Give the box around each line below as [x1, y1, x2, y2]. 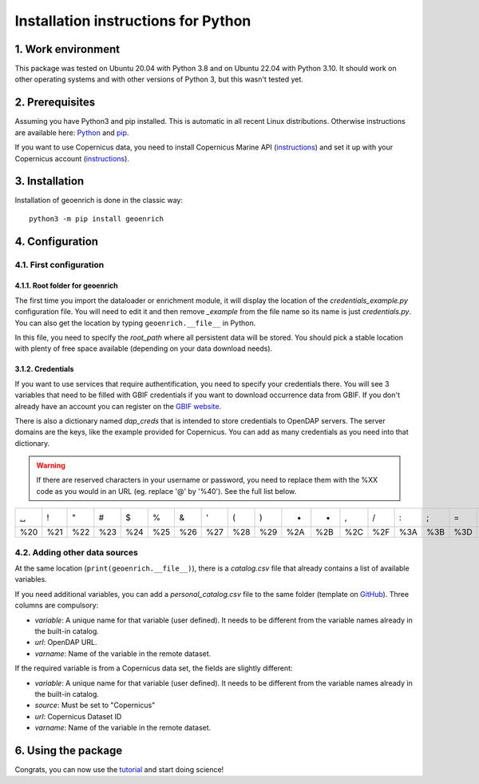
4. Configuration [14, 234, 99, 248]
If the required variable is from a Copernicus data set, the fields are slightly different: [14, 663, 293, 673]
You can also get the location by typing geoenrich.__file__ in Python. [14, 318, 256, 328]
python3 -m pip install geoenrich [29, 214, 164, 223]
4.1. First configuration [14, 259, 105, 270]
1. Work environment [14, 42, 120, 56]
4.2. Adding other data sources [14, 547, 139, 558]
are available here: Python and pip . [14, 128, 129, 137]
